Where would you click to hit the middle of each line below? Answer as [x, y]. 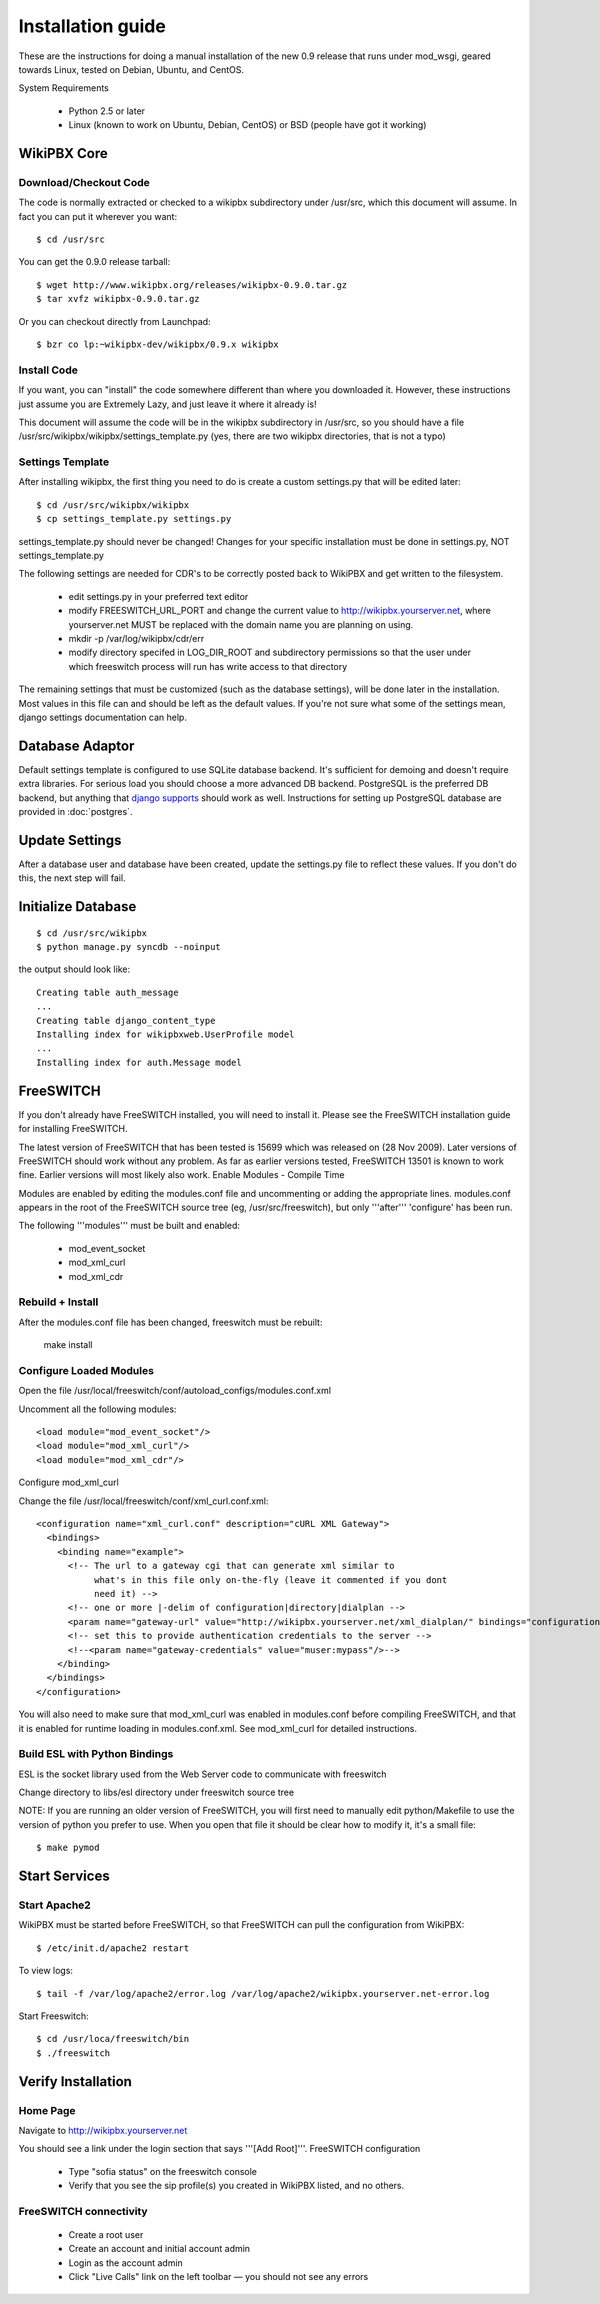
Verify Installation [75, 2081]
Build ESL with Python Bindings [96, 1754]
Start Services [64, 1876]
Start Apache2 [55, 1905]
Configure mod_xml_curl [68, 1482]
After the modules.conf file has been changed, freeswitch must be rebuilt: [170, 1322]
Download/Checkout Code [84, 182]
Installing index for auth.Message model [139, 1062]
